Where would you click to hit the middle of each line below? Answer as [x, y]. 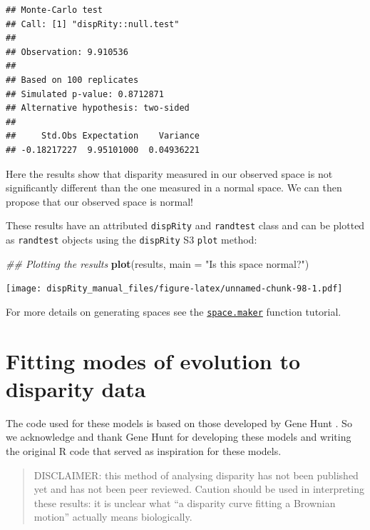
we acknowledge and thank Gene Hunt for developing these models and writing [179, 437]
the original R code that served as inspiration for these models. [144, 451]
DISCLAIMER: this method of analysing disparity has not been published [196, 475]
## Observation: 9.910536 [67, 52]
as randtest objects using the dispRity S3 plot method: [132, 239]
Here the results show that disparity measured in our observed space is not [169, 173]
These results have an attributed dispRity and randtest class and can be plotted [185, 225]
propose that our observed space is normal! [99, 201]
